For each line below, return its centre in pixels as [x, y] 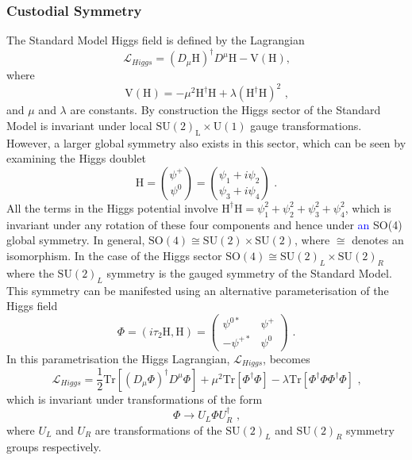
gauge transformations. [306, 125]
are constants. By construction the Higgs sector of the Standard [225, 110]
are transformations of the [158, 429]
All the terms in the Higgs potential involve [112, 207]
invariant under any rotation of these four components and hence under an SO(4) [204, 224]
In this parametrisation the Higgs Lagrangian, [118, 358]
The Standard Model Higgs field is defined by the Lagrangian [156, 40]
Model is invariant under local [79, 125]
